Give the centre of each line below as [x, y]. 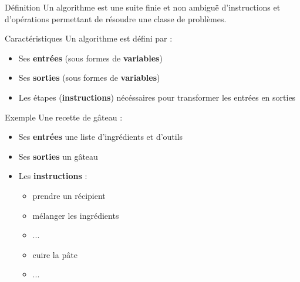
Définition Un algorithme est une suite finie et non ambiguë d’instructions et [143, 7]
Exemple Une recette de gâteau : [64, 117]
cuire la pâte [55, 254]
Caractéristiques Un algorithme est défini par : [89, 38]
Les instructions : [53, 176]
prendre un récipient [69, 195]
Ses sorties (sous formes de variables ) [89, 78]
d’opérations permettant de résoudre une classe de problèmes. [116, 18]
